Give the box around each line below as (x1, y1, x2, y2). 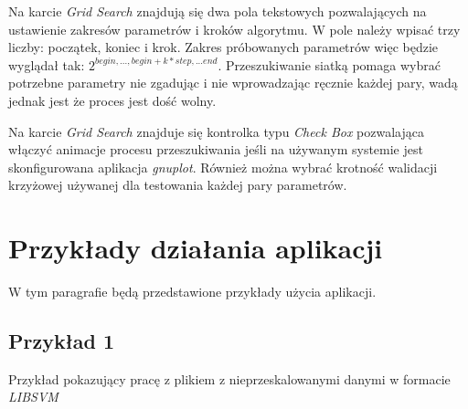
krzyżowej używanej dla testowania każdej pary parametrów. (8, 175, 347, 194)
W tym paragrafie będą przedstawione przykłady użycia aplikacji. (8, 282, 377, 301)
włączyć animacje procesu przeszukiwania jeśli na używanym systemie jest (8, 140, 423, 159)
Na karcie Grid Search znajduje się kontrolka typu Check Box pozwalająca (8, 121, 424, 141)
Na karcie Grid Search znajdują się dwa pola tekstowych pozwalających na (8, 2, 427, 20)
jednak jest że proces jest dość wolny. (8, 90, 217, 110)
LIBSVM (8, 387, 58, 406)
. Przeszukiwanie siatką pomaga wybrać (218, 55, 441, 74)
